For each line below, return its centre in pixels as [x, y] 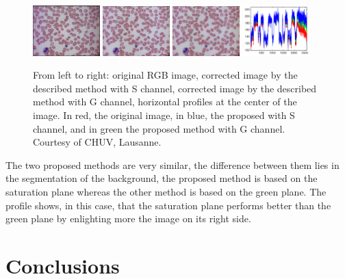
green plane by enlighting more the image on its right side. [128, 218]
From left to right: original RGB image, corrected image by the [165, 75]
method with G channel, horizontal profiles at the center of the [165, 102]
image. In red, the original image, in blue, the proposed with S [164, 115]
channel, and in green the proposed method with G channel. [159, 128]
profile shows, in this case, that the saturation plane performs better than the [168, 205]
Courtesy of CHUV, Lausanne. [97, 142]
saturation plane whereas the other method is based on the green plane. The [166, 191]
